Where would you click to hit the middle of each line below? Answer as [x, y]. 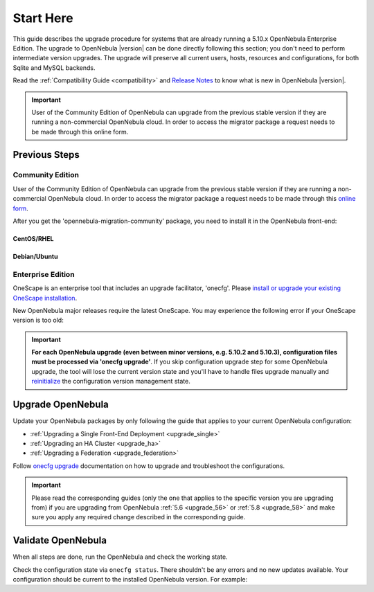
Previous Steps [46, 155]
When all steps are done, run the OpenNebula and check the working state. [120, 557]
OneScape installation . [45, 298]
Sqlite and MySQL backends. [54, 68]
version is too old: [38, 320]
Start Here [43, 18]
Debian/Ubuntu [35, 257]
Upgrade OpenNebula [61, 405]
